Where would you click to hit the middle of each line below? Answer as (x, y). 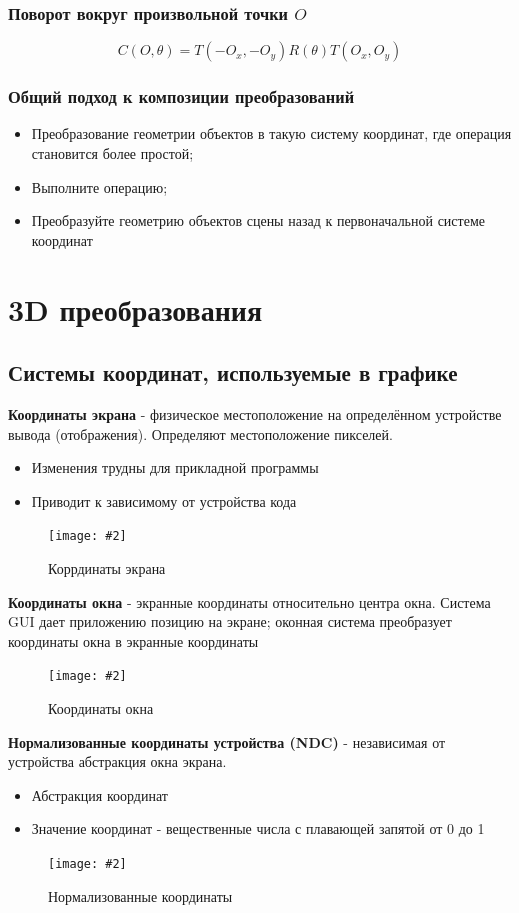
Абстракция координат (99, 794)
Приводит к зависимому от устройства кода (164, 500)
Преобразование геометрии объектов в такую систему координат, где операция (271, 133)
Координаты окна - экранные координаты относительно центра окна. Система (249, 601)
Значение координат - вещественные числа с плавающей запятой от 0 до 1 (258, 828)
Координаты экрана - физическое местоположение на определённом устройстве (255, 413)
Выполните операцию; (99, 186)
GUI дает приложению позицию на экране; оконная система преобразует (230, 621)
